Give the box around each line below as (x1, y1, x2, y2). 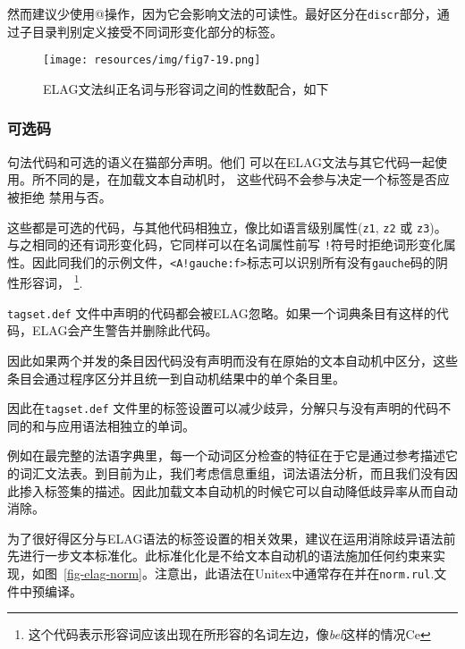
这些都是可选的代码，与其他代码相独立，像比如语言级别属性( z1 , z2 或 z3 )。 (7, 217, 447, 236)
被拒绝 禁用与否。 (7, 187, 112, 206)
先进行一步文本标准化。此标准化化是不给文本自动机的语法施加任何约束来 (7, 546, 433, 565)
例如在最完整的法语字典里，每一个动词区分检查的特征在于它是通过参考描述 (7, 446, 445, 465)
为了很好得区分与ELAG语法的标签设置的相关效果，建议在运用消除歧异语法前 (7, 528, 456, 547)
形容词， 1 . (19, 271, 83, 292)
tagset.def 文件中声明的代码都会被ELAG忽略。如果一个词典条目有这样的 (7, 303, 436, 322)
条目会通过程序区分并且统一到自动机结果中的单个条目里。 (7, 368, 345, 387)
